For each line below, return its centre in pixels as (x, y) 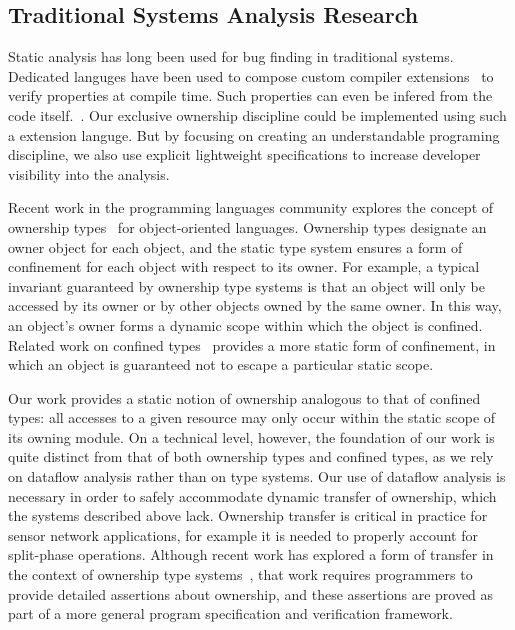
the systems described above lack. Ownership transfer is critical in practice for (248, 515)
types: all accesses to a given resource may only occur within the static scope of (252, 417)
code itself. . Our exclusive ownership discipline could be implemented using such (257, 114)
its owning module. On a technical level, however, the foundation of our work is (251, 436)
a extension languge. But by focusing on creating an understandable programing (254, 134)
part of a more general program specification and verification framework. (230, 613)
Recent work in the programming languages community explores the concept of (251, 207)
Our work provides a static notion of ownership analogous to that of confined (244, 397)
